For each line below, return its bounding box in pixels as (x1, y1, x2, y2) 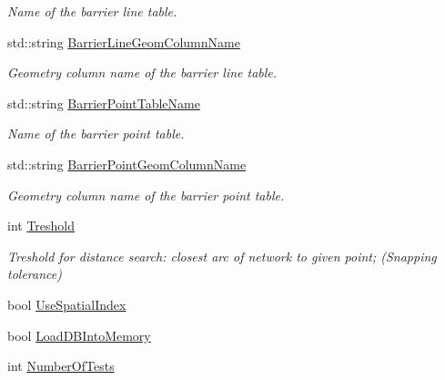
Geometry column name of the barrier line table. (7, 63, 278, 82)
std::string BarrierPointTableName (7, 93, 200, 112)
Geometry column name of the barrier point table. (7, 185, 285, 204)
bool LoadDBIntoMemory (7, 325, 151, 344)
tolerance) (7, 264, 62, 283)
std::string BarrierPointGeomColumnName (7, 154, 247, 173)
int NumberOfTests (7, 356, 115, 375)
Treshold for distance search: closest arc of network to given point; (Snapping (7, 246, 437, 265)
